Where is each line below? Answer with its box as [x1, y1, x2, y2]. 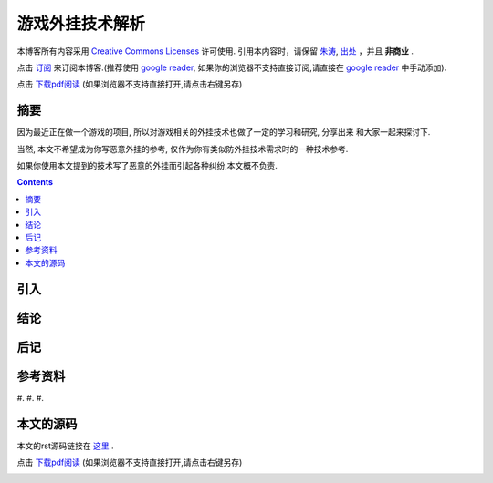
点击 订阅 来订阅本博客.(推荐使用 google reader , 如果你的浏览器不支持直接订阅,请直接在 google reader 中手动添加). [16, 62, 447, 73]
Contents [16, 177, 54, 188]
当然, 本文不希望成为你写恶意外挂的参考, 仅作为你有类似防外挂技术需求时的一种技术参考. [16, 143, 349, 154]
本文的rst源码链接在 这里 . [16, 440, 114, 451]
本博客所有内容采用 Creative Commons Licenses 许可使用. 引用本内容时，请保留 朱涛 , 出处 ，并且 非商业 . [16, 46, 414, 57]
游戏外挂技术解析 [16, 14, 146, 34]
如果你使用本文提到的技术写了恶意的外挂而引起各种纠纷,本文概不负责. [16, 160, 278, 171]
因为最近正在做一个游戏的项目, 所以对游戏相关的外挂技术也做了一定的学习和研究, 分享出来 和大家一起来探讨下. [16, 127, 431, 138]
